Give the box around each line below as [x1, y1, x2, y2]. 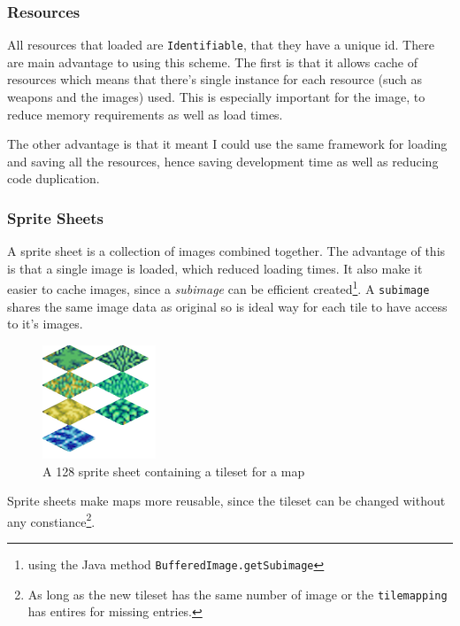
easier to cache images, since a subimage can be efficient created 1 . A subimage [7, 277, 430, 298]
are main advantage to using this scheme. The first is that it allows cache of [7, 52, 418, 71]
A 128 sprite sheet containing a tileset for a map [42, 461, 305, 480]
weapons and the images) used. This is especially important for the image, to [7, 88, 425, 106]
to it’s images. [7, 314, 83, 333]
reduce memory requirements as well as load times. [7, 104, 283, 123]
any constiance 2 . [7, 509, 96, 530]
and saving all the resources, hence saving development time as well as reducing [7, 151, 439, 170]
